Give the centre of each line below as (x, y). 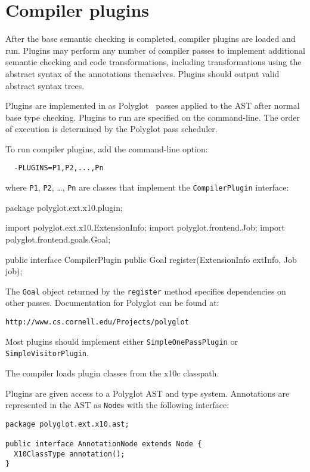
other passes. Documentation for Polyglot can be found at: (112, 303)
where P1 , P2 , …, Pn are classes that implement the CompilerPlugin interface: (147, 187)
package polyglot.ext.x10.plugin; (64, 207)
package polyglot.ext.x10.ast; (67, 424)
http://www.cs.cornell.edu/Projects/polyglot (97, 322)
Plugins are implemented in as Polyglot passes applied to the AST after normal (153, 105)
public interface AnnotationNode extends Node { (104, 444)
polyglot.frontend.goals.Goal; (58, 239)
